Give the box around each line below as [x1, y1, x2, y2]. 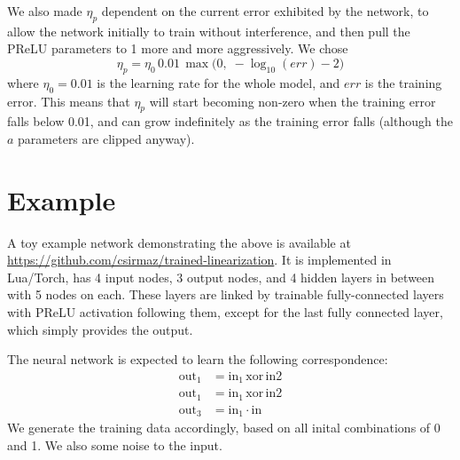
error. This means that [7, 91, 130, 110]
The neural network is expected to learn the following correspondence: [7, 350, 388, 369]
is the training [364, 73, 442, 91]
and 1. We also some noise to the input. [7, 435, 222, 454]
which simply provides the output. [7, 320, 193, 338]
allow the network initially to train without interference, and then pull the [7, 21, 410, 40]
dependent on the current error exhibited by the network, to [101, 2, 429, 20]
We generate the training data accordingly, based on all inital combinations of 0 [7, 418, 441, 437]
